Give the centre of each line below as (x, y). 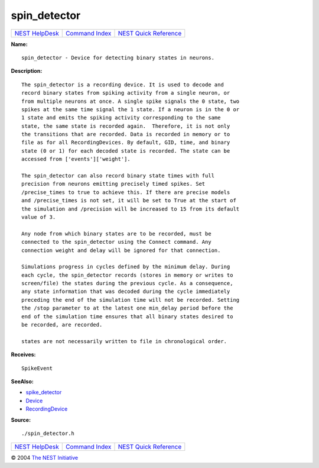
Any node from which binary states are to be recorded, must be (117, 233)
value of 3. (39, 217)
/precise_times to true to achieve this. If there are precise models (126, 192)
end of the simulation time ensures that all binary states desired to (127, 316)
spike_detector (44, 392)
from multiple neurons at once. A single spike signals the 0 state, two (131, 101)
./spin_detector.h (48, 433)
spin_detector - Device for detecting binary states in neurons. (118, 57)
